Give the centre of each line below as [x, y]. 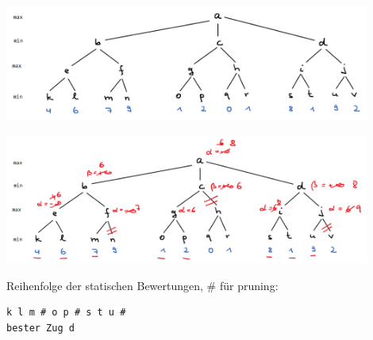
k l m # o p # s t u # [66, 313]
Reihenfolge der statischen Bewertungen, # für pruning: [142, 285]
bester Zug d [40, 328]
